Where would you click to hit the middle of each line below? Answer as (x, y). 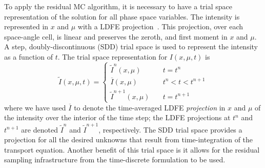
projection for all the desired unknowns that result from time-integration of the (129, 139)
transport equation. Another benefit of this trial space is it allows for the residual (132, 149)
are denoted (39, 129)
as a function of (28, 56)
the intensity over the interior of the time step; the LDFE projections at (117, 117)
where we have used (35, 107)
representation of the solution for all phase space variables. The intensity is (122, 16)
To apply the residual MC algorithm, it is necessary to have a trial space (118, 6)
